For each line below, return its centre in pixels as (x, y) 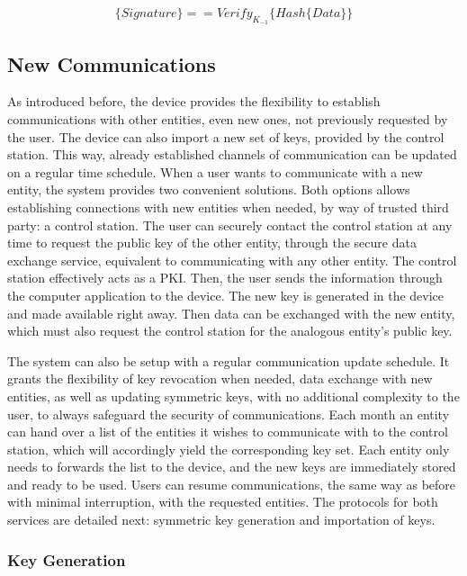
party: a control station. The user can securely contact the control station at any (230, 225)
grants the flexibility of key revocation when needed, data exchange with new (220, 378)
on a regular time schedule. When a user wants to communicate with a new (215, 171)
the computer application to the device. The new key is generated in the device (226, 295)
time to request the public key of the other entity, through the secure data (212, 243)
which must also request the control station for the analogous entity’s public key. (230, 331)
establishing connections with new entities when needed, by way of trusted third (228, 207)
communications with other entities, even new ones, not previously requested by (228, 119)
